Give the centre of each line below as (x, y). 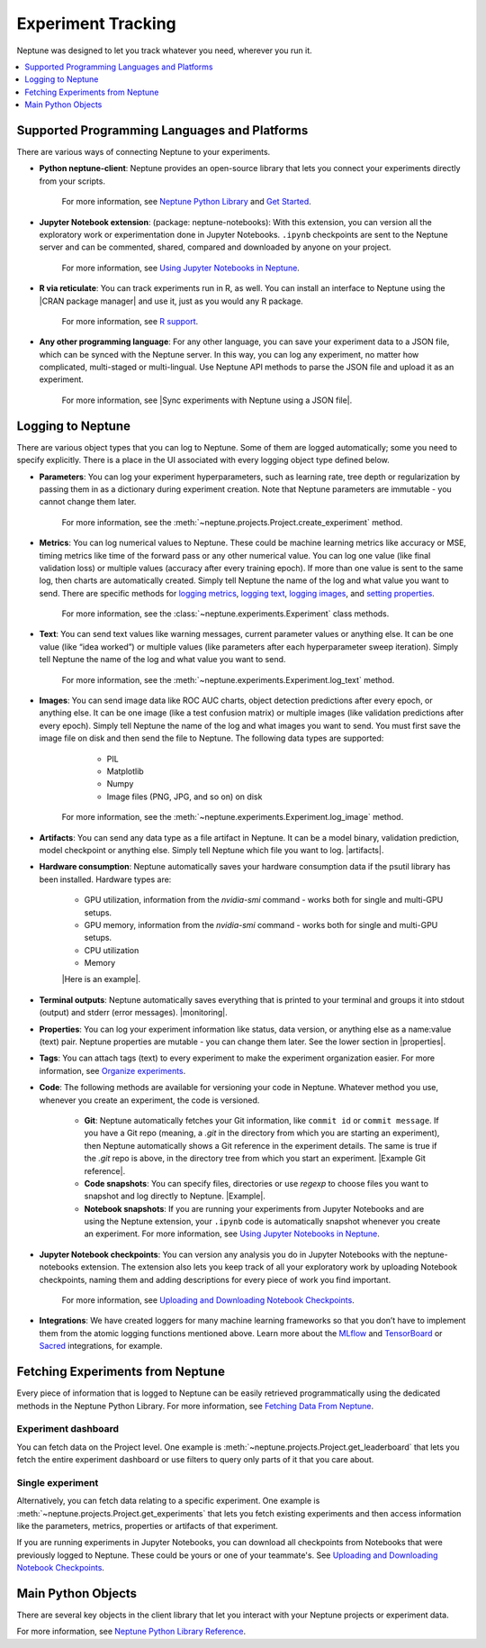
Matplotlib (125, 771)
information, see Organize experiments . (112, 1070)
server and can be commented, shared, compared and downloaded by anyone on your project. (215, 247)
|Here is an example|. (101, 979)
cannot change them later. (88, 502)
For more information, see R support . (130, 321)
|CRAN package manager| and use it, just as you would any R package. (171, 301)
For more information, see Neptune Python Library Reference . (131, 1632)
